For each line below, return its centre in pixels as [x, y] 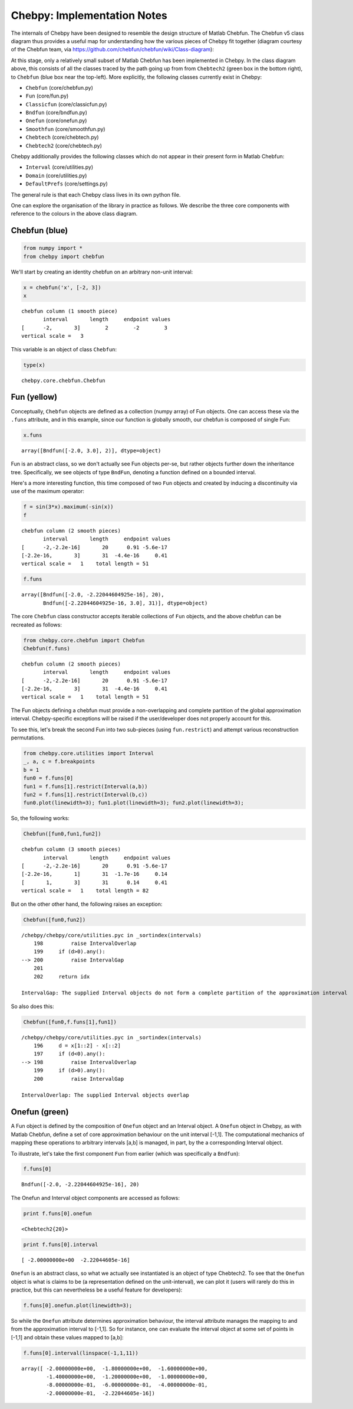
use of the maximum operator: [48, 491]
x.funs [33, 435]
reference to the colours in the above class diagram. [74, 214]
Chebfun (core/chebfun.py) [60, 87]
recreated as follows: [36, 624]
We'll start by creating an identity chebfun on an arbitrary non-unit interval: [102, 272]
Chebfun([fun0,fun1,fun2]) [62, 834]
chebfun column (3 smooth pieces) [71, 849]
